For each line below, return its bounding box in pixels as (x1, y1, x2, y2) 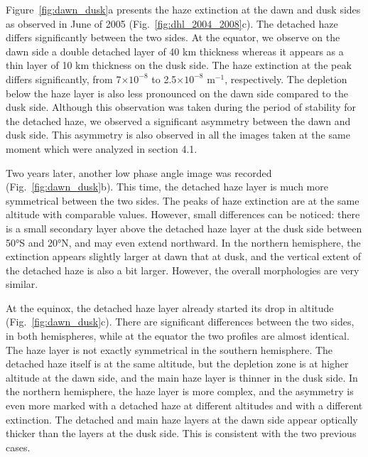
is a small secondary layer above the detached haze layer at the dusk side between (6, 220, 362, 235)
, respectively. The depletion (224, 71, 347, 86)
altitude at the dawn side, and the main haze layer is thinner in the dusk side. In (6, 370, 358, 385)
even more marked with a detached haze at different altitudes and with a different (6, 398, 363, 413)
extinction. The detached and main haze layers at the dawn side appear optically (6, 412, 358, 426)
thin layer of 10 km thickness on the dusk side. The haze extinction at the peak (6, 58, 352, 72)
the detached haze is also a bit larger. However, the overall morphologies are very (6, 262, 359, 277)
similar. (6, 276, 38, 291)
